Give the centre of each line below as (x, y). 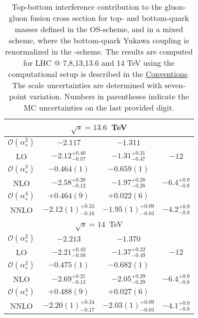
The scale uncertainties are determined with (87, 85)
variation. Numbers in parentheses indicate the (109, 96)
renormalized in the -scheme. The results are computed (99, 51)
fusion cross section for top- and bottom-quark (109, 18)
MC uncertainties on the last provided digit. (99, 107)
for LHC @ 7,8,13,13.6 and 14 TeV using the (99, 63)
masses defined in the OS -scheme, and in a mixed (99, 29)
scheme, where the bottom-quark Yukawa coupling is (99, 40)
